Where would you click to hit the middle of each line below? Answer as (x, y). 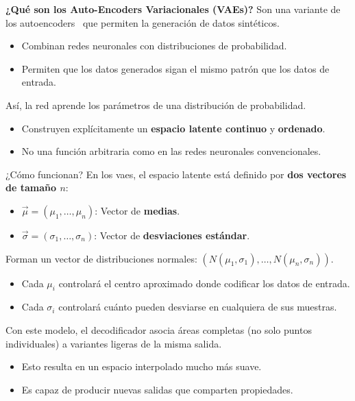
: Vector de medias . (137, 210)
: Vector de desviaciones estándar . (172, 235)
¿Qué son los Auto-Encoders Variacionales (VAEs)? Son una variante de (173, 9)
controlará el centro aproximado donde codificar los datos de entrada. (204, 283)
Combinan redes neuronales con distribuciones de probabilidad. (154, 46)
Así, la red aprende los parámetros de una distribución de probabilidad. (156, 105)
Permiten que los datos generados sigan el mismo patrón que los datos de (175, 68)
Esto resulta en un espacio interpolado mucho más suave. (142, 366)
